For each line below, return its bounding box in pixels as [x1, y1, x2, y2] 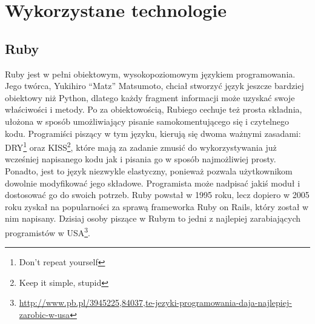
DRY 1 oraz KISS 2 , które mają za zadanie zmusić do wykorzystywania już [5, 139, 277, 153]
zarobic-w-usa [19, 308, 70, 320]
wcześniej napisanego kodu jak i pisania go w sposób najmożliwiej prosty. [5, 153, 276, 165]
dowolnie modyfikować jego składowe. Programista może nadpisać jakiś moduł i [5, 176, 300, 189]
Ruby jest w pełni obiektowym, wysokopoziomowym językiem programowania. [5, 67, 296, 80]
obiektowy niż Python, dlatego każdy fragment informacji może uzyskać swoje [5, 91, 295, 104]
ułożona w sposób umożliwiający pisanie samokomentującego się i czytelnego [5, 114, 289, 127]
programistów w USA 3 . [5, 224, 90, 239]
